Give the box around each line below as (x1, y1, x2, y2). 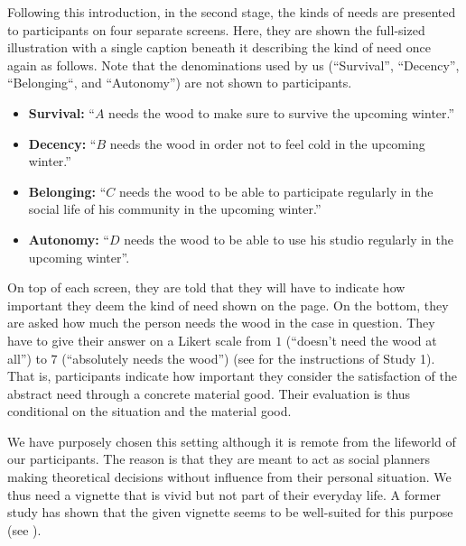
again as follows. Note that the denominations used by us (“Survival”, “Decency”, (7, 55, 460, 74)
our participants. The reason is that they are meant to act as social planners (7, 449, 431, 468)
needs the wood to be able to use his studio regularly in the (124, 229, 454, 248)
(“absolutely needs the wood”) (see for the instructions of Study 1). (61, 348, 435, 367)
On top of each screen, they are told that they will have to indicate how (7, 278, 405, 297)
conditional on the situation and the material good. (7, 402, 292, 421)
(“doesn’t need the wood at (285, 330, 437, 349)
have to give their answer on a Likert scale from (7, 330, 272, 349)
